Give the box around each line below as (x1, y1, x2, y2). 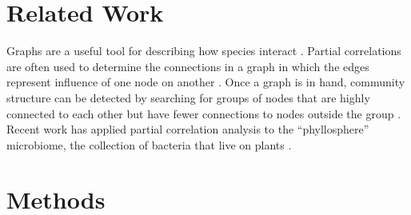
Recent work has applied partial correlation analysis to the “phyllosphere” (6, 121, 369, 137)
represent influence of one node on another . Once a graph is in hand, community (6, 74, 405, 90)
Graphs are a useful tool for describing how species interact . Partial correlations (6, 42, 401, 59)
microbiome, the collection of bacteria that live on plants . (6, 136, 292, 153)
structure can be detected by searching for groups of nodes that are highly (6, 89, 370, 106)
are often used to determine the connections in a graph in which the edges (6, 58, 369, 74)
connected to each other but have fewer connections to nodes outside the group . (6, 105, 401, 121)
